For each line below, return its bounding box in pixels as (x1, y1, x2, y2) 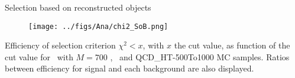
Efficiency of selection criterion (5, 39, 116, 51)
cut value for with (5, 50, 73, 63)
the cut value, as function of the (174, 39, 290, 51)
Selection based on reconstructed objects (5, 1, 151, 13)
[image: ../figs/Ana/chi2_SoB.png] (28, 22, 168, 31)
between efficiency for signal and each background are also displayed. (5, 62, 254, 74)
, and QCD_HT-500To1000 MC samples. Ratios (110, 50, 290, 63)
